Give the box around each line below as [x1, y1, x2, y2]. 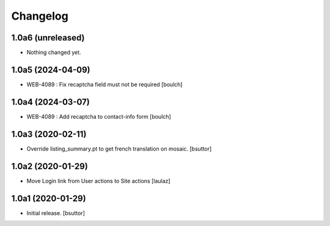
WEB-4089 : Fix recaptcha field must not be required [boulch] [26, 80, 183, 88]
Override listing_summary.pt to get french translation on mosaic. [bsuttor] [26, 145, 212, 153]
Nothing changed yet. [26, 49, 82, 56]
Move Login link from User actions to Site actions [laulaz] [26, 177, 170, 184]
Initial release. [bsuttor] [26, 209, 85, 217]
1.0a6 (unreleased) [11, 32, 85, 43]
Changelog [11, 9, 68, 23]
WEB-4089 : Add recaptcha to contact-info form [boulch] [26, 113, 171, 120]
